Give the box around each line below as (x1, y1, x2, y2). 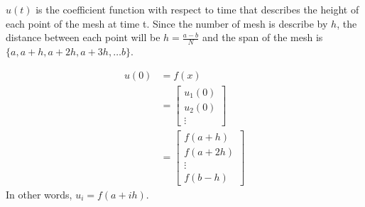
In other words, (6, 186, 72, 201)
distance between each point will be (6, 30, 160, 45)
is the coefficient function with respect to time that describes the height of (36, 2, 359, 16)
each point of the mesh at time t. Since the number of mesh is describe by (6, 16, 328, 30)
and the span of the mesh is (202, 30, 323, 45)
